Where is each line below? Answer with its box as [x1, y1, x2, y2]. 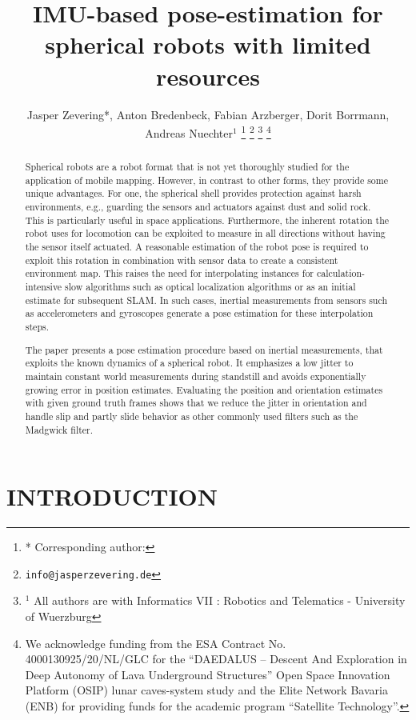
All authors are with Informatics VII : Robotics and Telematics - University [34, 592, 406, 609]
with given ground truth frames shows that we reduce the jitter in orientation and [25, 396, 367, 410]
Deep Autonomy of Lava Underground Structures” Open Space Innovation [25, 666, 390, 682]
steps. [25, 320, 49, 334]
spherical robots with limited [45, 28, 371, 61]
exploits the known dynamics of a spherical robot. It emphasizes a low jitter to [25, 356, 354, 370]
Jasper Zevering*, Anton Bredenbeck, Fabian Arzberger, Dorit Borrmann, [26, 106, 390, 122]
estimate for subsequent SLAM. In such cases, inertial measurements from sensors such [25, 293, 388, 306]
